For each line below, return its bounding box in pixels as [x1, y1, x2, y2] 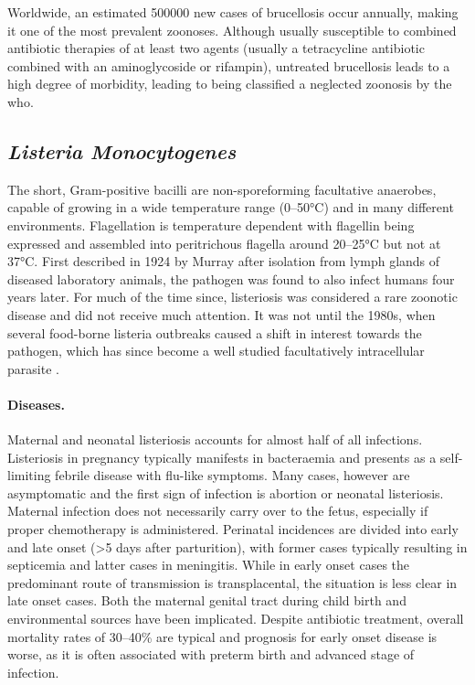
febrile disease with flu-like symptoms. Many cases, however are [55, 466, 410, 485]
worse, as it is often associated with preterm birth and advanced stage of [7, 645, 415, 664]
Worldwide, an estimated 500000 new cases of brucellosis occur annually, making [7, 3, 459, 21]
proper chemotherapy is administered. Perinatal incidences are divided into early [7, 519, 459, 539]
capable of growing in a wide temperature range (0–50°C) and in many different [7, 198, 454, 217]
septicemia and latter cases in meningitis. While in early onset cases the [7, 555, 410, 574]
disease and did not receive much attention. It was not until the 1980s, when [7, 305, 436, 324]
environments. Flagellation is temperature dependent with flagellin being [7, 215, 415, 234]
